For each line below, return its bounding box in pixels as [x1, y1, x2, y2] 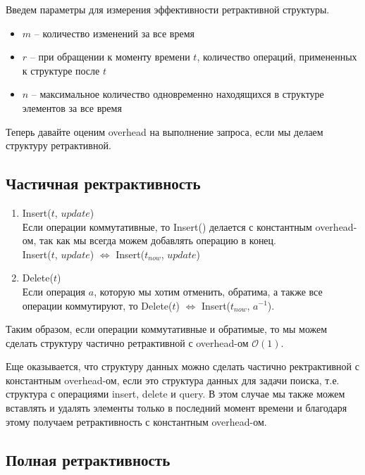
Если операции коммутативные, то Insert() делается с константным [22, 219, 312, 234]
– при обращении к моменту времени [30, 49, 190, 64]
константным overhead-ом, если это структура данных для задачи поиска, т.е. [6, 372, 340, 387]
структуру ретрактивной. [6, 138, 111, 153]
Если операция [22, 284, 86, 298]
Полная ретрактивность [6, 448, 171, 470]
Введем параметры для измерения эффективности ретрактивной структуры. [6, 2, 330, 16]
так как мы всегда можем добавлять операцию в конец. [39, 233, 276, 248]
